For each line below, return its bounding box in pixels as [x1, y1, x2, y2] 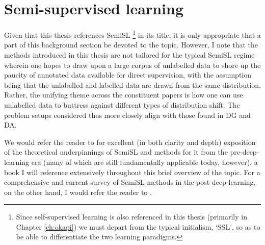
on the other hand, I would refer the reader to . [4, 186, 152, 197]
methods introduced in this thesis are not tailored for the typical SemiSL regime [4, 49, 255, 60]
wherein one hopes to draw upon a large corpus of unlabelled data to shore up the [4, 59, 261, 70]
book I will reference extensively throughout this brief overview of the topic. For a [4, 166, 260, 177]
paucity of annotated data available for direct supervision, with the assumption [4, 69, 252, 80]
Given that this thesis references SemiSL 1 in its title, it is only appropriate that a [4, 28, 261, 40]
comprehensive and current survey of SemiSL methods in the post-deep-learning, [4, 177, 256, 187]
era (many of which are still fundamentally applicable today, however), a [31, 156, 258, 167]
